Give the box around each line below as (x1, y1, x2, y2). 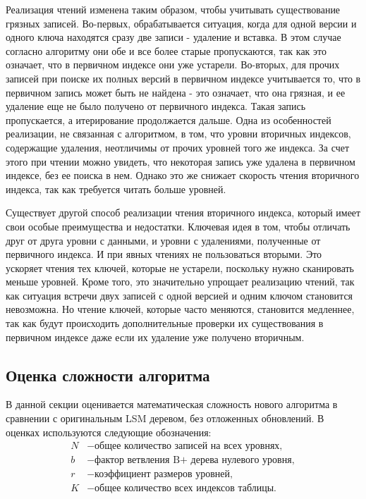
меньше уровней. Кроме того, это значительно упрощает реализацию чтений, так (6, 274, 355, 289)
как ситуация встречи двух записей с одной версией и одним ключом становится (6, 288, 353, 302)
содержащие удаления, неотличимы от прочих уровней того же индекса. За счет (6, 140, 350, 154)
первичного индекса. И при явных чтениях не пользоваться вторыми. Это (6, 247, 322, 261)
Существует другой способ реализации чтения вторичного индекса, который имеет (6, 205, 361, 220)
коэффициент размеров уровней (94, 469, 230, 480)
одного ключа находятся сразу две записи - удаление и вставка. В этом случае (6, 30, 341, 44)
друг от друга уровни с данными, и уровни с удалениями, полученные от (6, 233, 321, 247)
